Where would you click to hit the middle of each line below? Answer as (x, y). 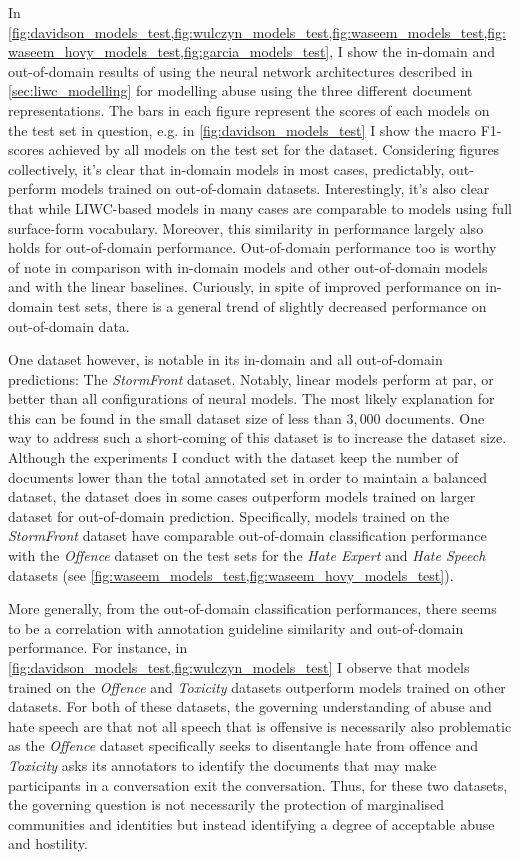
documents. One (435, 417)
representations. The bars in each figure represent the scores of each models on (249, 109)
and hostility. (48, 843)
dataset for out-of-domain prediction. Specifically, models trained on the (229, 515)
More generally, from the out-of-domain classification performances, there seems (252, 608)
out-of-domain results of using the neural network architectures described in (240, 70)
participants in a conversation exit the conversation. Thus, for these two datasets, (258, 784)
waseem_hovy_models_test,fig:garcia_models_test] (169, 51)
